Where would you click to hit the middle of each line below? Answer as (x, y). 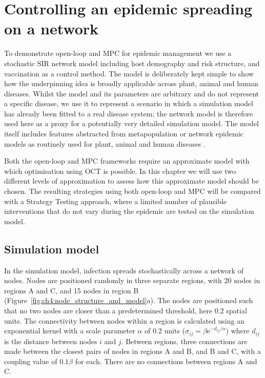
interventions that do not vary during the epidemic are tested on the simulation (129, 211)
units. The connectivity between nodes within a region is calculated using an (124, 320)
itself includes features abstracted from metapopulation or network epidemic (124, 134)
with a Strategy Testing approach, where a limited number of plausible (115, 201)
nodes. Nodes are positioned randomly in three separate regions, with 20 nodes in (132, 280)
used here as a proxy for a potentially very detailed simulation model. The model (131, 123)
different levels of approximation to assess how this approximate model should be (131, 181)
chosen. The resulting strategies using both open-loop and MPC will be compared (132, 191)
